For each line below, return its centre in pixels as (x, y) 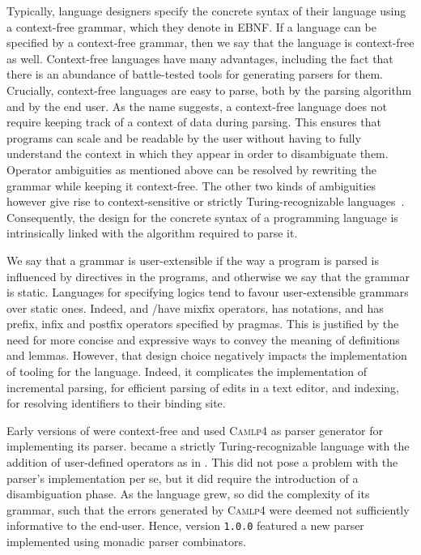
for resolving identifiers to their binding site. (116, 403)
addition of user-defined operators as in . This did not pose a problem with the (202, 462)
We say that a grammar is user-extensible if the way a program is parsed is (193, 260)
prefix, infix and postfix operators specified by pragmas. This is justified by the (203, 324)
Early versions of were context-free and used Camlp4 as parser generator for (195, 430)
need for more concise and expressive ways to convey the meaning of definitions (203, 339)
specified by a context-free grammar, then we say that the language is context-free (210, 43)
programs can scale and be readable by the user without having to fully (184, 137)
